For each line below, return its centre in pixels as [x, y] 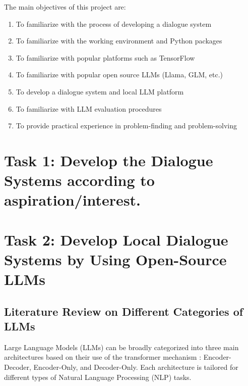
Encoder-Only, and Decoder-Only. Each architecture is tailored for [136, 367]
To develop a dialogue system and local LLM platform [100, 91]
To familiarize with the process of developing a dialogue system [114, 23]
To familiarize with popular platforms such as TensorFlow [105, 57]
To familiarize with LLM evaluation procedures [89, 108]
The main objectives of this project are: [65, 7]
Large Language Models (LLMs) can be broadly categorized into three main [121, 347]
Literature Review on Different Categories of [124, 311]
